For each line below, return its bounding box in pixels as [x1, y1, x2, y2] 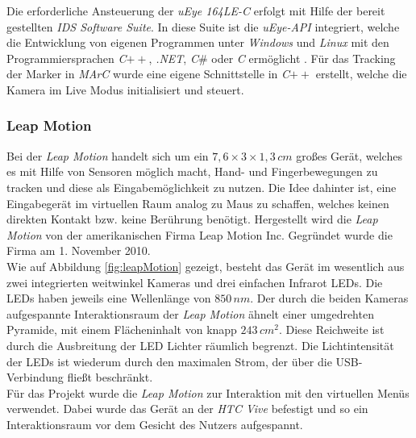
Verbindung [6, 369, 64, 386]
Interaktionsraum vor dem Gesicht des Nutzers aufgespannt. [6, 415, 303, 432]
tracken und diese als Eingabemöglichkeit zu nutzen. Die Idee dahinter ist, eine [6, 178, 397, 195]
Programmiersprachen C [6, 49, 127, 66]
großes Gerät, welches [296, 147, 402, 164]
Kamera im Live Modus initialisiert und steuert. [6, 81, 244, 98]
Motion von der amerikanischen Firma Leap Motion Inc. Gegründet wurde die [6, 226, 393, 243]
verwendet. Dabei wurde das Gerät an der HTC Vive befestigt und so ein [6, 400, 368, 417]
